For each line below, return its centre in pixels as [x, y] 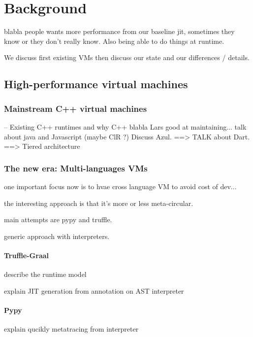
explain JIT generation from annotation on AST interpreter [94, 290]
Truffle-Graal [26, 255]
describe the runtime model [45, 274]
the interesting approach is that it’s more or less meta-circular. [99, 203]
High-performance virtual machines [96, 84]
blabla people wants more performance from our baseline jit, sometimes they [119, 31]
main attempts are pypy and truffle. [58, 219]
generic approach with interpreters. [57, 236]
